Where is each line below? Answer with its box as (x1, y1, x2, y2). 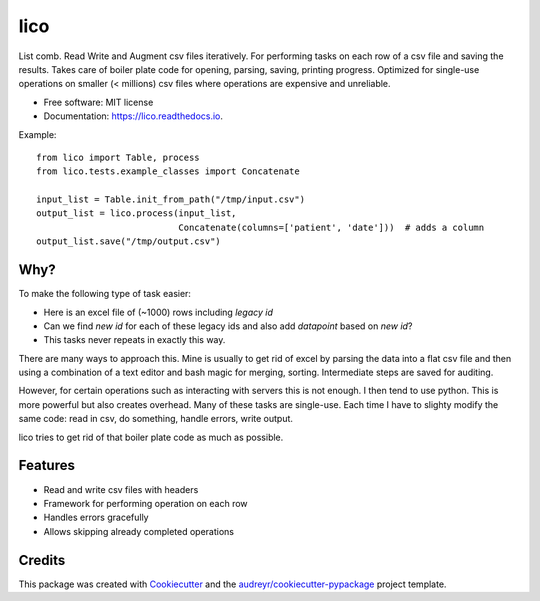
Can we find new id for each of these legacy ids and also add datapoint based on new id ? (43, 320, 413, 332)
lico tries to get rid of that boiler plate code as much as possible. (18, 431, 284, 443)
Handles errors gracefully (43, 511, 149, 524)
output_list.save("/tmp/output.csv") (36, 236, 222, 247)
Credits (18, 551, 66, 569)
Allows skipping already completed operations (43, 525, 235, 537)
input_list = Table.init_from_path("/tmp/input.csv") (36, 194, 305, 205)
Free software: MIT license (43, 96, 154, 108)
